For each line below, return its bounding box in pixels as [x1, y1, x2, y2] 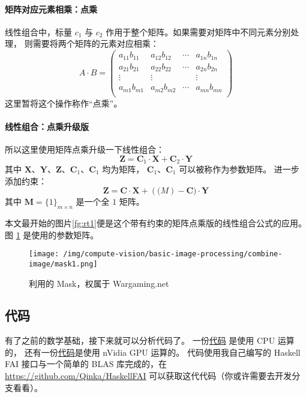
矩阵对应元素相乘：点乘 [5, 2, 97, 15]
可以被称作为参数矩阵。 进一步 [179, 163, 299, 175]
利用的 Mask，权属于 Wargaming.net [29, 277, 169, 289]
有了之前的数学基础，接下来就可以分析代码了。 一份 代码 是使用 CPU [5, 334, 275, 347]
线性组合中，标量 [5, 25, 72, 38]
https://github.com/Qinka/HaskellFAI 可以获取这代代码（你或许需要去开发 [5, 369, 292, 382]
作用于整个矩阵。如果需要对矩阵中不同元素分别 [106, 25, 291, 38]
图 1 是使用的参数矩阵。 [5, 228, 99, 241]
